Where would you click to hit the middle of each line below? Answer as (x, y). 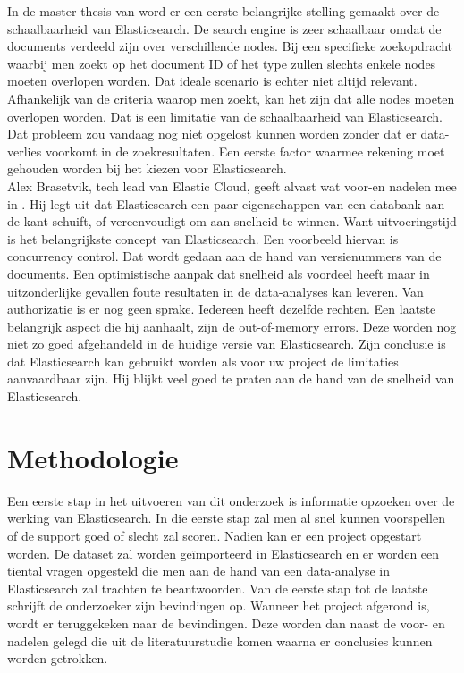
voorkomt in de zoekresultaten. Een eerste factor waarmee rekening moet (245, 151)
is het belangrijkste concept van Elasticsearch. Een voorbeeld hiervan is (203, 238)
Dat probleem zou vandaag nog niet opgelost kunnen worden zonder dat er (212, 134)
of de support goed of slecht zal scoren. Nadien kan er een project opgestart (215, 535)
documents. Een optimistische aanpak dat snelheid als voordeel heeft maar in (219, 273)
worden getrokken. (58, 658)
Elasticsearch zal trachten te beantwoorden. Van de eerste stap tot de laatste (218, 588)
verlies (25, 151)
